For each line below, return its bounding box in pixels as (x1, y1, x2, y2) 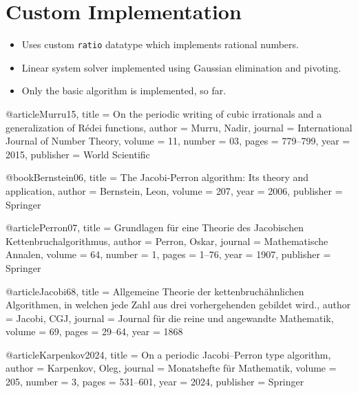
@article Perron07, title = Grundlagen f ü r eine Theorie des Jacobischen (6, 220, 304, 235)
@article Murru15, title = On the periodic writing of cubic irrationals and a (6, 106, 322, 120)
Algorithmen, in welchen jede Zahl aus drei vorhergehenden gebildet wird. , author (6, 297, 351, 312)
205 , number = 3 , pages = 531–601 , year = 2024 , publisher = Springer (6, 374, 304, 389)
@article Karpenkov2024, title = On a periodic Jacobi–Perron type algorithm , (6, 347, 331, 361)
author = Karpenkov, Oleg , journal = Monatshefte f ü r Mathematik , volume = (6, 361, 337, 375)
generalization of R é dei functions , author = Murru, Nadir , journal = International (6, 120, 352, 134)
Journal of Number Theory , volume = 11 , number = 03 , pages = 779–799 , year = (6, 134, 350, 148)
